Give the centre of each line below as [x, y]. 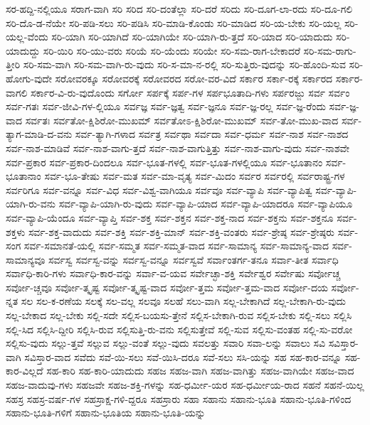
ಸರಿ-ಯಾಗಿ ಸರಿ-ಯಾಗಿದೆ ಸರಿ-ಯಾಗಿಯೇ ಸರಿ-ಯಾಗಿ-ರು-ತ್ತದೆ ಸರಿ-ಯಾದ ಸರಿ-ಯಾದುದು [192, 37]
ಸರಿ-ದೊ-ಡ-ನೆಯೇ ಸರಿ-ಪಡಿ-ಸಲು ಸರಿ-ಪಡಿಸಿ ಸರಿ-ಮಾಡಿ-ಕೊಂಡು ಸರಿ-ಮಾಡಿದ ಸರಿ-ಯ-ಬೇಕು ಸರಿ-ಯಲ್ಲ [174, 22]
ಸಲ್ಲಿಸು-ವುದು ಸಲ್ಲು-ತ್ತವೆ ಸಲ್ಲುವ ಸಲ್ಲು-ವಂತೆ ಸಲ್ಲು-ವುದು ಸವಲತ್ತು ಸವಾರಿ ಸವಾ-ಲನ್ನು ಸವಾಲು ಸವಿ [166, 343]
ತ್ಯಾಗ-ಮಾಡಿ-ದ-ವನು [39, 134]
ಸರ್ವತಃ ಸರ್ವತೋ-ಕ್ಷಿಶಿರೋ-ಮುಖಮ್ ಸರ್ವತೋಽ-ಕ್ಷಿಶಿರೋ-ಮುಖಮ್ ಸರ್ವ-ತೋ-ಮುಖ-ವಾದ [182, 120]
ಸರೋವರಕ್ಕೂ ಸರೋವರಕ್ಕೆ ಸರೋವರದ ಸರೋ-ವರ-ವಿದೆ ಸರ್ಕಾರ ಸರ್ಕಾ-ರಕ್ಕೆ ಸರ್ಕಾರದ [194, 78]
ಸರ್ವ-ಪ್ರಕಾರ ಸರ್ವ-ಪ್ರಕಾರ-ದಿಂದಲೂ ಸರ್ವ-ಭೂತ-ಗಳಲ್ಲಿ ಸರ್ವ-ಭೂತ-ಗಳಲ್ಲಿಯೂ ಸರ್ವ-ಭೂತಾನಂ [164, 162]
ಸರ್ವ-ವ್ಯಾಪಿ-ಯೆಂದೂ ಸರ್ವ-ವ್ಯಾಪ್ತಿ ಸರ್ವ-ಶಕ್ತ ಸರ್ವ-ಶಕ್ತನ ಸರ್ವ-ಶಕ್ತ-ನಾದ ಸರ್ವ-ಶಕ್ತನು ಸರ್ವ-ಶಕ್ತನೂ [170, 217]
